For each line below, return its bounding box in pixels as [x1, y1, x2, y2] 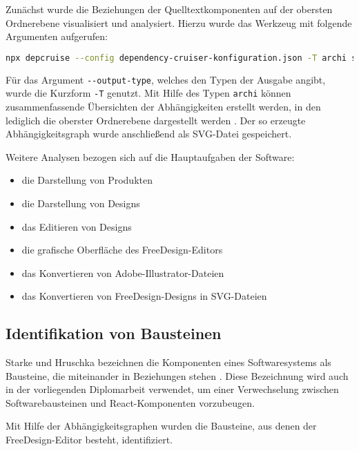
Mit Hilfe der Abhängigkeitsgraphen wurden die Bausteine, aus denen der [6, 419, 317, 433]
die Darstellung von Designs [21, 195, 140, 210]
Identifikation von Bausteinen [6, 323, 222, 344]
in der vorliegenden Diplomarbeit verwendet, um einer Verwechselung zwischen [6, 382, 339, 396]
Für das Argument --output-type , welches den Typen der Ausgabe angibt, [6, 72, 326, 86]
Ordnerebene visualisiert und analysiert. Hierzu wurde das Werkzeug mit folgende [6, 15, 352, 30]
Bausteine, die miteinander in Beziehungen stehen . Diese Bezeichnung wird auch [6, 368, 349, 383]
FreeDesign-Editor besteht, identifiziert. [6, 432, 173, 447]
